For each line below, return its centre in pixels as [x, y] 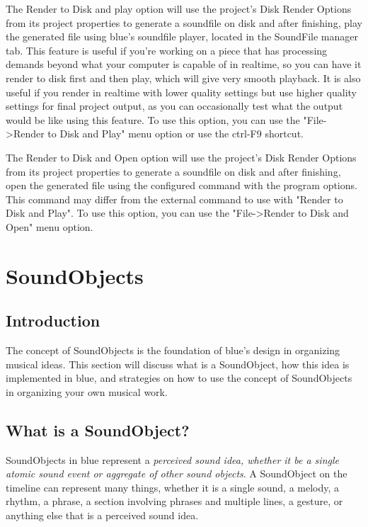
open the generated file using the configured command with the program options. [182, 185]
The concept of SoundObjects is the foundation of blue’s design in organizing [173, 350]
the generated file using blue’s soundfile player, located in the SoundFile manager [182, 36]
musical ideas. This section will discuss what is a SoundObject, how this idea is [178, 364]
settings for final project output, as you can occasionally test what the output [174, 106]
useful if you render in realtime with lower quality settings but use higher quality [181, 92]
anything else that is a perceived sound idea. [102, 515]
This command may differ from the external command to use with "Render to [174, 199]
